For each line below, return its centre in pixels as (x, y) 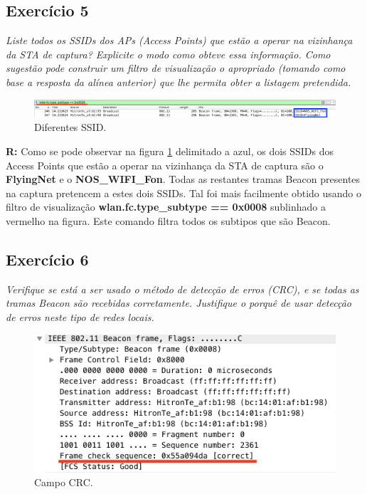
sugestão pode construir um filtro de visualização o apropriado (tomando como (176, 68)
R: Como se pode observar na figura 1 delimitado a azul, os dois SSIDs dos (170, 151)
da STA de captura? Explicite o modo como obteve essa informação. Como (168, 54)
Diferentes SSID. (70, 127)
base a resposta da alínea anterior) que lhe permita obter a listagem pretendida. (179, 82)
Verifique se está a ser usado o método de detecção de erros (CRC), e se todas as (182, 289)
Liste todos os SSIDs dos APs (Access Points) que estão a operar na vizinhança (179, 40)
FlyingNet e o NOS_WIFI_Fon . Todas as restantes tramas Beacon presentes (183, 179)
